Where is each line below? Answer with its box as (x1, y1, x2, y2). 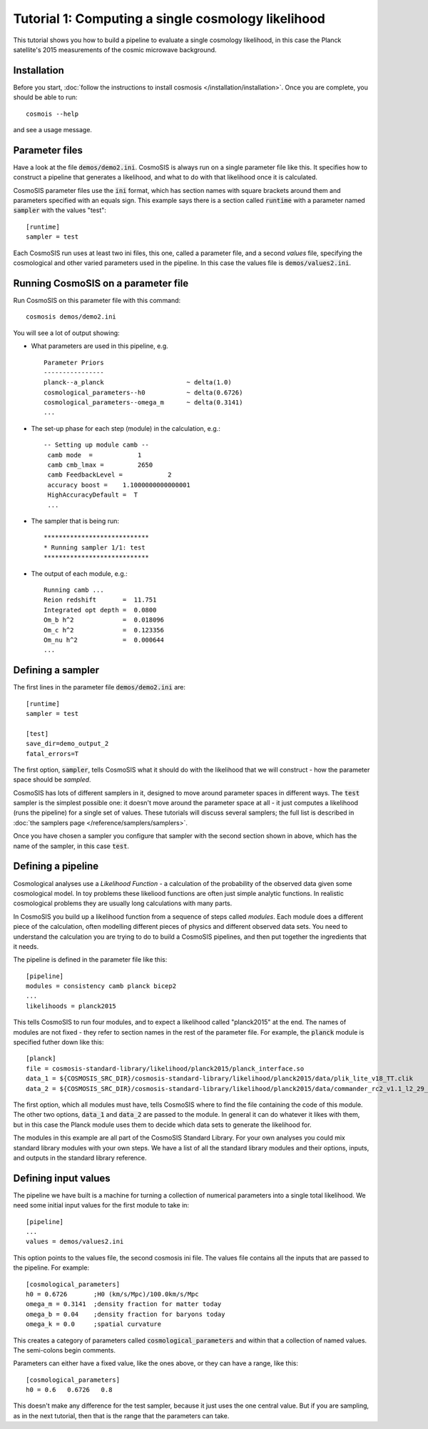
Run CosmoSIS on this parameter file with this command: (13, 296, 181, 304)
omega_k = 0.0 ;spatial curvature (26, 1320, 162, 1328)
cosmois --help (26, 109, 79, 118)
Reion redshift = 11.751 (44, 596, 157, 604)
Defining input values (13, 1172, 111, 1184)
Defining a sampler (13, 664, 100, 677)
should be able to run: (13, 93, 78, 101)
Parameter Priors (44, 358, 104, 367)
